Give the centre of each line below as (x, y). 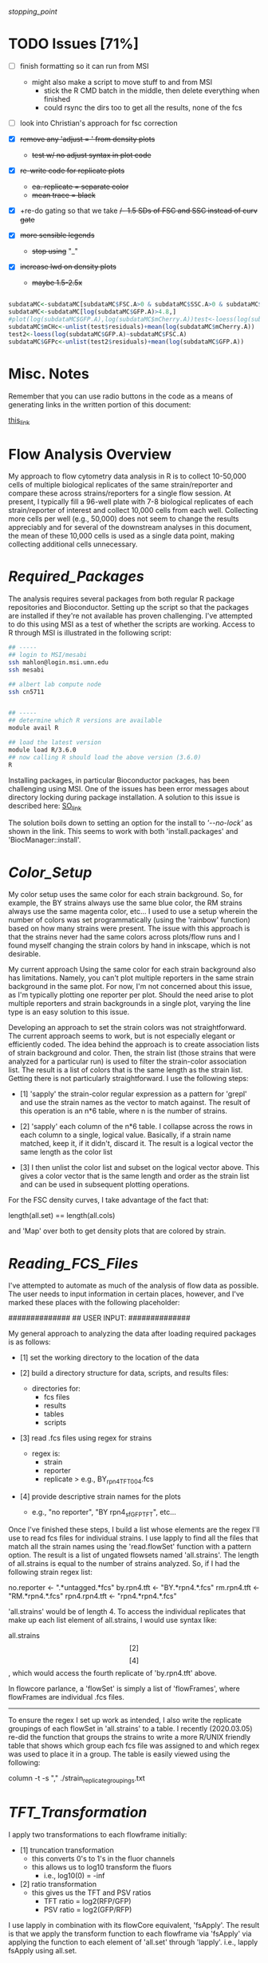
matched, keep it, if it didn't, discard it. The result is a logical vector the (136, 1144)
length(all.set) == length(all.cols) (62, 1216)
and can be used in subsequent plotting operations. (104, 1184)
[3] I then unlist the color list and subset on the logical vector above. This (140, 1168)
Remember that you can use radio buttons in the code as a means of (121, 396)
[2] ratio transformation (58, 1884)
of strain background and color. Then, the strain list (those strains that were (132, 1053)
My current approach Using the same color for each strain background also (132, 969)
